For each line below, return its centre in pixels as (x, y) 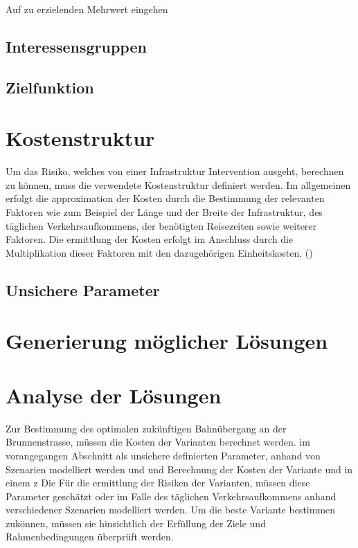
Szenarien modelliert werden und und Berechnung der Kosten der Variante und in (179, 469)
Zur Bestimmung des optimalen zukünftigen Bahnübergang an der (146, 428)
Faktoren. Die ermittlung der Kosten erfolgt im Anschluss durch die (150, 239)
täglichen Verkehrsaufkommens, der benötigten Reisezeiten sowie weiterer (161, 225)
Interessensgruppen (76, 46)
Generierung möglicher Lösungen (167, 341)
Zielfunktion (50, 87)
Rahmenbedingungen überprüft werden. (90, 537)
